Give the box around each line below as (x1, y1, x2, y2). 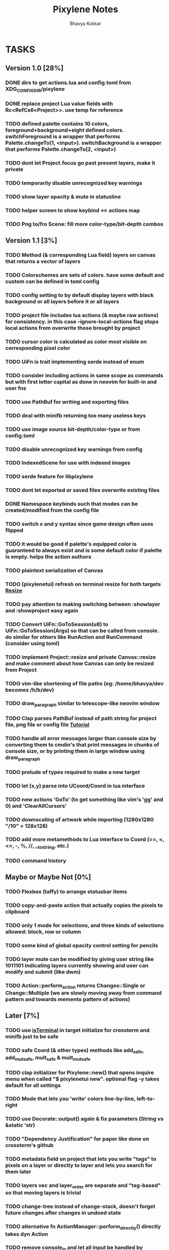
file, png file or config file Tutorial (5, 721, 90, 728)
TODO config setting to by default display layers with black (5, 292, 154, 299)
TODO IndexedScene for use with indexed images (5, 459, 131, 466)
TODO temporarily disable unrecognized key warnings (5, 179, 143, 187)
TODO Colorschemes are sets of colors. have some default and (5, 272, 164, 279)
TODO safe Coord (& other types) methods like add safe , (5, 1047, 144, 1055)
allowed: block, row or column (5, 928, 81, 935)
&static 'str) (5, 1122, 36, 1129)
